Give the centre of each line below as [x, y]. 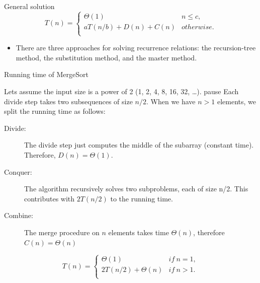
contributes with [50, 198]
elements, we [237, 101]
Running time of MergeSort [46, 74]
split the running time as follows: [55, 111]
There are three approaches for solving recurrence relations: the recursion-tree [136, 48]
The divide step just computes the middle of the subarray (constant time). [139, 145]
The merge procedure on [62, 232]
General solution [29, 6]
